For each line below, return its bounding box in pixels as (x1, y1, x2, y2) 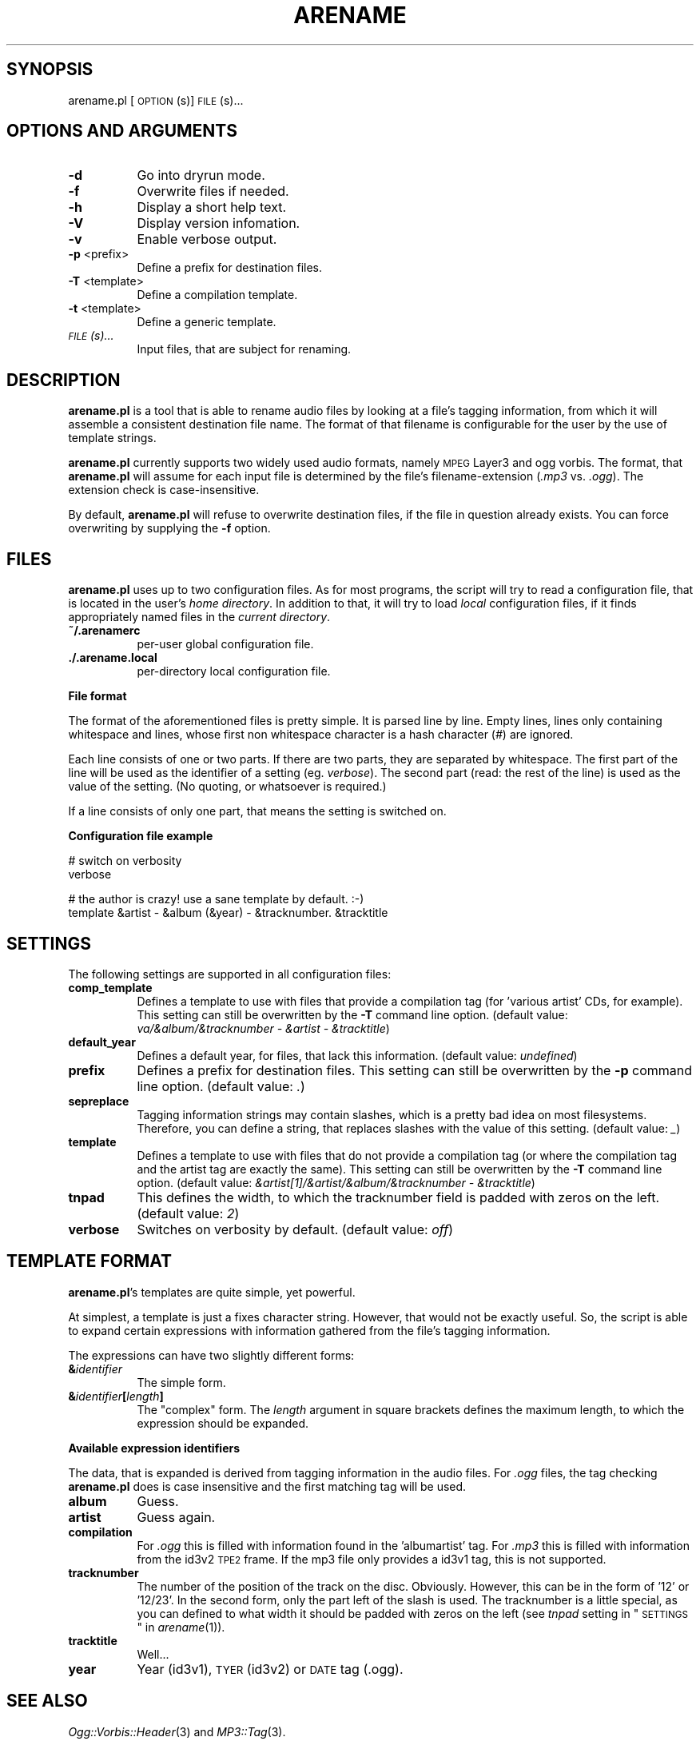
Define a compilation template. (137, 288, 298, 302)
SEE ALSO (6, 1691, 88, 1711)
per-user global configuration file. (137, 637, 314, 651)
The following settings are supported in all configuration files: (68, 966, 392, 981)
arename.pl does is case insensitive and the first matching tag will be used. (68, 1479, 467, 1493)
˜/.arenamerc (68, 623, 141, 638)
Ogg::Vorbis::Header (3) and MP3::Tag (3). (68, 1724, 286, 1739)
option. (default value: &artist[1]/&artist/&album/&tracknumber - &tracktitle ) (137, 1175, 535, 1189)
